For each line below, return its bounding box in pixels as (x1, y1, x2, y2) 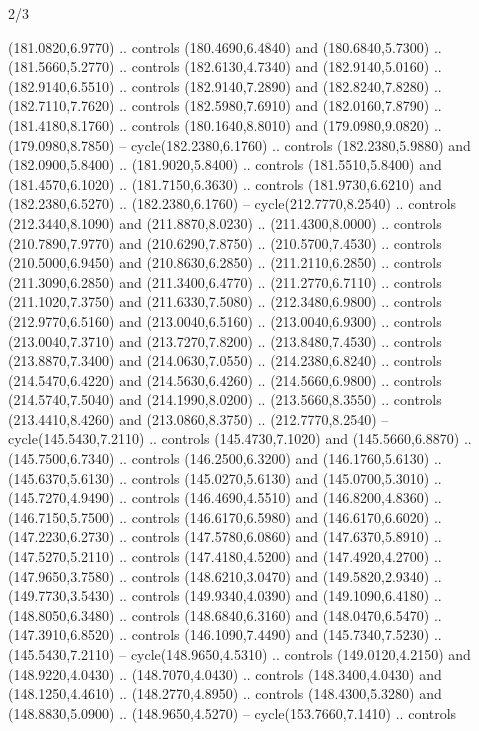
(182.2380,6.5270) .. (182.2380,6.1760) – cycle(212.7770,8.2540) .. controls (8, 193, 457, 214)
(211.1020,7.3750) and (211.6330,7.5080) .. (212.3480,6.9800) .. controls (8, 291, 442, 312)
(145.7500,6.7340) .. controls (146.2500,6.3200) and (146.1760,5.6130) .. (8, 448, 442, 469)
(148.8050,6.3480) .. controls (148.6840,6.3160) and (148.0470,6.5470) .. (8, 604, 442, 625)
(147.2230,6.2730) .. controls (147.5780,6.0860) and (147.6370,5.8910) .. (8, 526, 442, 547)
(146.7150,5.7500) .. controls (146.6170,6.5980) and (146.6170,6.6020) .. (8, 506, 442, 527)
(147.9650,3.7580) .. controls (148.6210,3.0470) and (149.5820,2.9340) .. (8, 565, 442, 586)
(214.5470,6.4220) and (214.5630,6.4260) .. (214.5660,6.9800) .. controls (8, 369, 442, 390)
